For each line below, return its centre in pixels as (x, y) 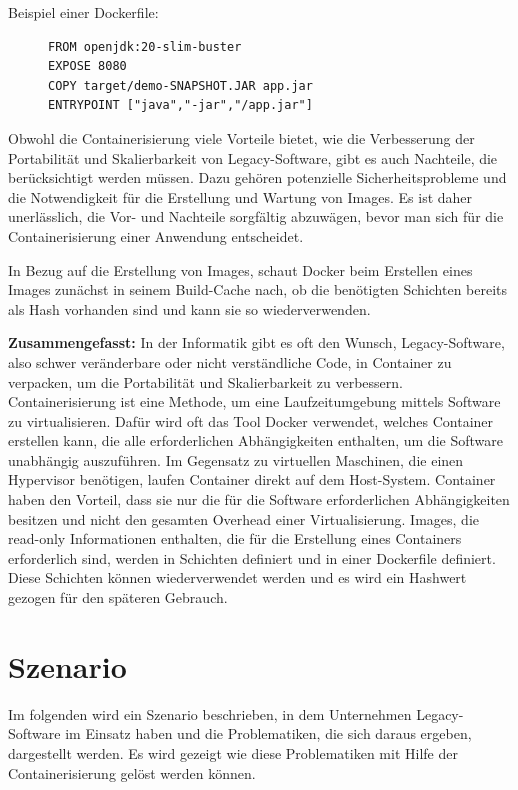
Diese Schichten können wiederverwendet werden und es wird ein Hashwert (237, 577)
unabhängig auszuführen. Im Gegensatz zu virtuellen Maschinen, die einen (236, 459)
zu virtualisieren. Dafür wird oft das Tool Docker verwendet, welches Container (251, 420)
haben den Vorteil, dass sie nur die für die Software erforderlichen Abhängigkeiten (259, 499)
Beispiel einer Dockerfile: (83, 12)
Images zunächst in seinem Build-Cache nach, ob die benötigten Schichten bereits (258, 289)
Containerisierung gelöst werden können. (132, 772)
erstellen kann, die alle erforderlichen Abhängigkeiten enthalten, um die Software (255, 440)
